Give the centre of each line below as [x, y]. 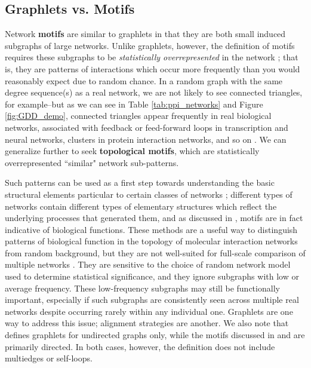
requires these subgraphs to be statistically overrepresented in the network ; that [152, 57]
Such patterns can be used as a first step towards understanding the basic [140, 183]
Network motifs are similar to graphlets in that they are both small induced [145, 34]
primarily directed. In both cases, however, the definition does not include [140, 346]
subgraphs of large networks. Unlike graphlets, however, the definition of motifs [150, 45]
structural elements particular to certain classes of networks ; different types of [149, 194]
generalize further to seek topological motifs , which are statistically [132, 151]
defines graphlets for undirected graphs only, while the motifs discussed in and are [155, 335]
